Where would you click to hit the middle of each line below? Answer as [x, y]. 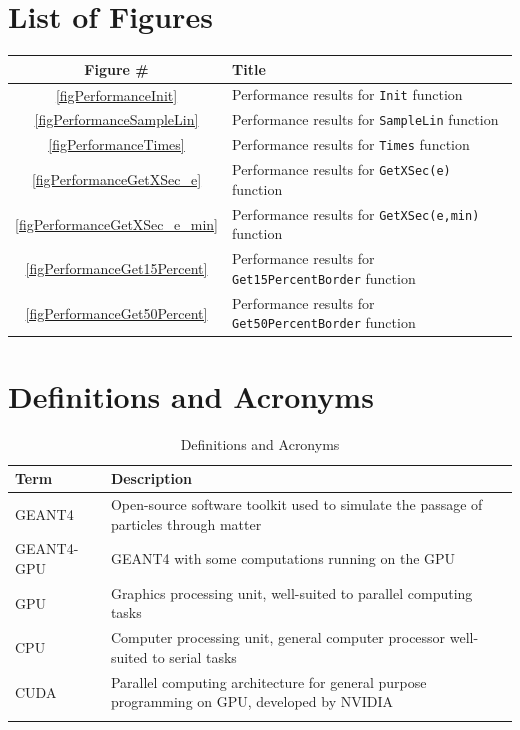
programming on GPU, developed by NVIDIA [252, 701]
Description [151, 478]
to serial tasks [194, 656]
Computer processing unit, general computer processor [278, 637]
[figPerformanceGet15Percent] [116, 268]
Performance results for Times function [351, 144]
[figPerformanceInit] [116, 94]
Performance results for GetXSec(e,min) [356, 213]
